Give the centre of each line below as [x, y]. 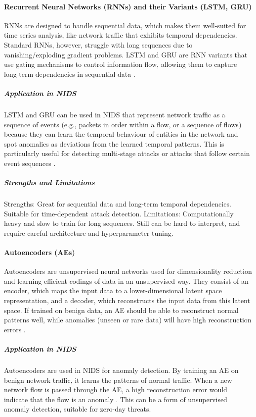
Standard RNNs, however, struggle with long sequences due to [98, 44]
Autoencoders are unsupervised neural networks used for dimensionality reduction [128, 271]
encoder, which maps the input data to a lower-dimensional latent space [113, 290]
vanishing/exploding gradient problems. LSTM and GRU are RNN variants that [126, 54]
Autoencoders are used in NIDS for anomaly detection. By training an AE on [121, 370]
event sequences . [30, 163]
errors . [15, 329]
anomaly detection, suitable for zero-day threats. [78, 409]
